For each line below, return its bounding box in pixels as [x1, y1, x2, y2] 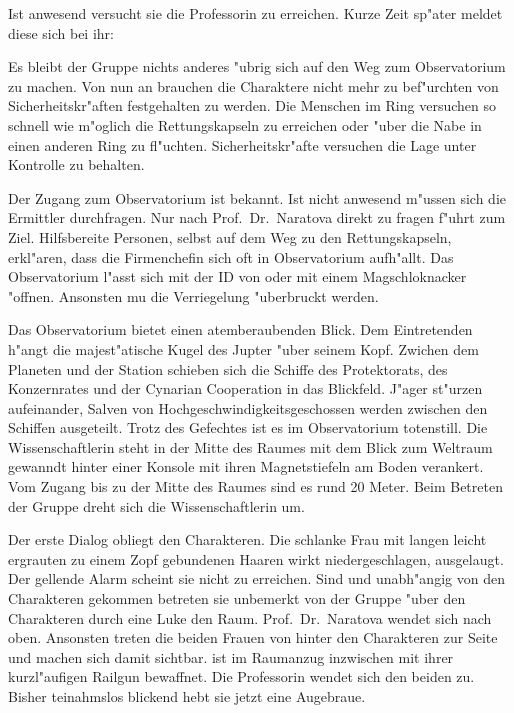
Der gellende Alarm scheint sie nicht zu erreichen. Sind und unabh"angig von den [8, 568, 505, 589]
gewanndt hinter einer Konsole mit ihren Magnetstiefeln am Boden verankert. [8, 456, 484, 477]
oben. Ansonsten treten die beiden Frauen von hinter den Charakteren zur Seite [8, 627, 498, 648]
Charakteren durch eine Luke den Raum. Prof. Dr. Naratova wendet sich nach [8, 607, 492, 628]
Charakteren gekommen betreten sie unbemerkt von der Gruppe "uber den [8, 588, 466, 609]
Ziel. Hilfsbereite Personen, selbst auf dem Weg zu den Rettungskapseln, [8, 226, 452, 247]
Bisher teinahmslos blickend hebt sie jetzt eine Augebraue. [8, 686, 366, 706]
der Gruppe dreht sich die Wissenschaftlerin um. [8, 495, 305, 516]
